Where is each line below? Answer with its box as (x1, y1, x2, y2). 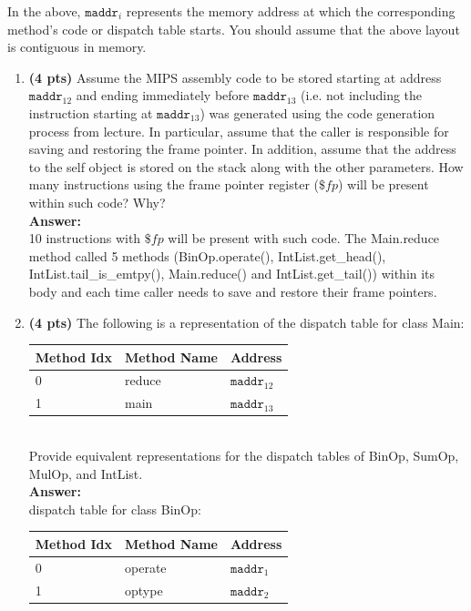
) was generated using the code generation (200, 103, 435, 122)
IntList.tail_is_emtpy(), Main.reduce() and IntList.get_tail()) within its (28, 264, 435, 283)
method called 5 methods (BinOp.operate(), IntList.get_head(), (28, 246, 386, 265)
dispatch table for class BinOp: (28, 499, 201, 518)
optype (125, 580, 163, 599)
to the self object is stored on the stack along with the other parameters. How (28, 157, 464, 176)
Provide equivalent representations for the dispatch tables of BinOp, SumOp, (28, 445, 459, 464)
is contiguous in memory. (7, 37, 147, 56)
